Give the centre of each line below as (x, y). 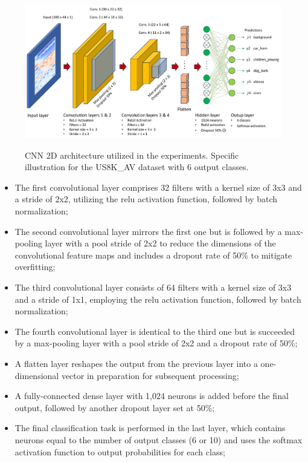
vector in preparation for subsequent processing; (150, 375)
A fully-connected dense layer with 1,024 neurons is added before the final (152, 396)
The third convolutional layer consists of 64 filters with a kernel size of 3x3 (153, 287)
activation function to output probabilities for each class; (120, 451)
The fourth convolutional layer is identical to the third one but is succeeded (155, 331)
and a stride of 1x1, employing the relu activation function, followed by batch (158, 299)
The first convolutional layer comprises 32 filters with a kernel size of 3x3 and (158, 187)
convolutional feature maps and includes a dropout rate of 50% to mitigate (153, 255)
